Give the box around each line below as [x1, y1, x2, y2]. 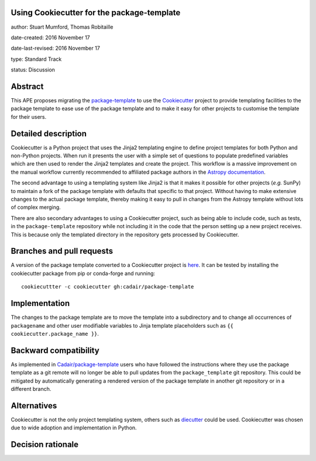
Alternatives [11, 401, 57, 411]
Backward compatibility [11, 345, 99, 355]
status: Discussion [11, 66, 56, 73]
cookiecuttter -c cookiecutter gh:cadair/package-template [21, 284, 194, 290]
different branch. [11, 386, 51, 393]
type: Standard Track [11, 56, 62, 63]
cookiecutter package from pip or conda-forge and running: [11, 270, 155, 277]
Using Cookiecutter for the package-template [11, 8, 181, 18]
